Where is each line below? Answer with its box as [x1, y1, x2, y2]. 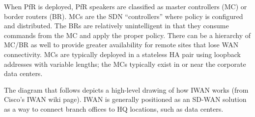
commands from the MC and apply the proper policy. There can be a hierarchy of [4, 30, 251, 40]
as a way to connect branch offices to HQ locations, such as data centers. [4, 103, 224, 114]
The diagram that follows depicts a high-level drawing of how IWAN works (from [4, 84, 249, 95]
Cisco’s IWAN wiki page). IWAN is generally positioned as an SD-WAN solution [4, 94, 247, 104]
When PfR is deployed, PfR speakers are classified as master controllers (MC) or [4, 1, 247, 11]
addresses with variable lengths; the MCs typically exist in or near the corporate [4, 58, 246, 69]
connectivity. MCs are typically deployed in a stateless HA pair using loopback [4, 49, 241, 59]
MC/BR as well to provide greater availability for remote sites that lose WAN [4, 39, 239, 50]
